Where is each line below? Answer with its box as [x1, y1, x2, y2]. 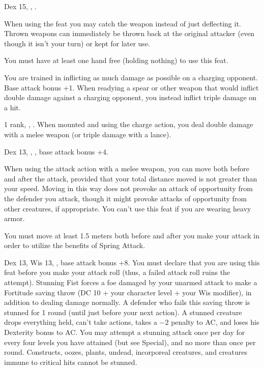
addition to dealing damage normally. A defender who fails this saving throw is [4, 297, 250, 307]
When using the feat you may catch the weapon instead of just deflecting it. [4, 18, 241, 28]
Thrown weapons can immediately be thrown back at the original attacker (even [4, 28, 255, 39]
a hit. [4, 102, 21, 112]
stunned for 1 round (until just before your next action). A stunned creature [4, 306, 242, 317]
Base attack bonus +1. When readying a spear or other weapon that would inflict [4, 82, 259, 93]
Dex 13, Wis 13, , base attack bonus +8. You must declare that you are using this [4, 257, 260, 267]
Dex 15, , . [4, 1, 37, 11]
